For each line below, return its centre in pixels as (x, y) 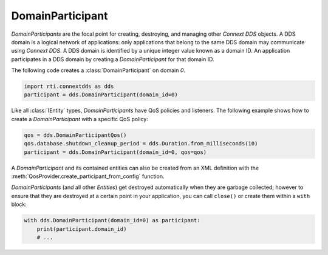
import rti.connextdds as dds (69, 87)
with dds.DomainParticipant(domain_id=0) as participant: (112, 220)
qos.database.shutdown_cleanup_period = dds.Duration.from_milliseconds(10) (141, 144)
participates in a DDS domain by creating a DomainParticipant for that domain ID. (113, 59)
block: (19, 204)
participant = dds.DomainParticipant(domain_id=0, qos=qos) (115, 152)
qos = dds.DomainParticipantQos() (75, 135)
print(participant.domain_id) (82, 229)
